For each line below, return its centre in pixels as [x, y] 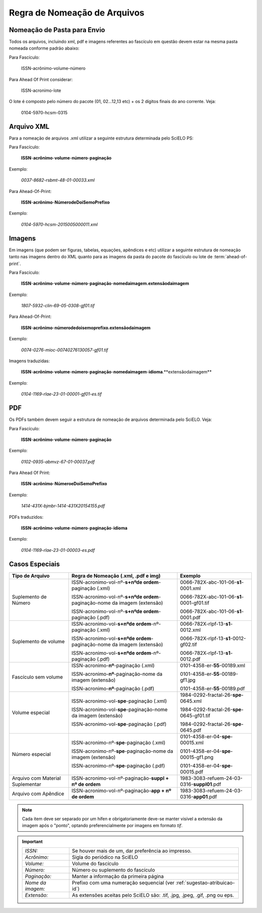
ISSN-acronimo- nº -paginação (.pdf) [113, 688]
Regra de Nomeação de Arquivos [77, 13]
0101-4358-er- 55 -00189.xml [213, 665]
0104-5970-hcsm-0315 [44, 112]
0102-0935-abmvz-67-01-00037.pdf [58, 461]
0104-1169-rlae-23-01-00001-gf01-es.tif [61, 394]
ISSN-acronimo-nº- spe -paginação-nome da [122, 751]
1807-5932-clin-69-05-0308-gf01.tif [58, 306]
